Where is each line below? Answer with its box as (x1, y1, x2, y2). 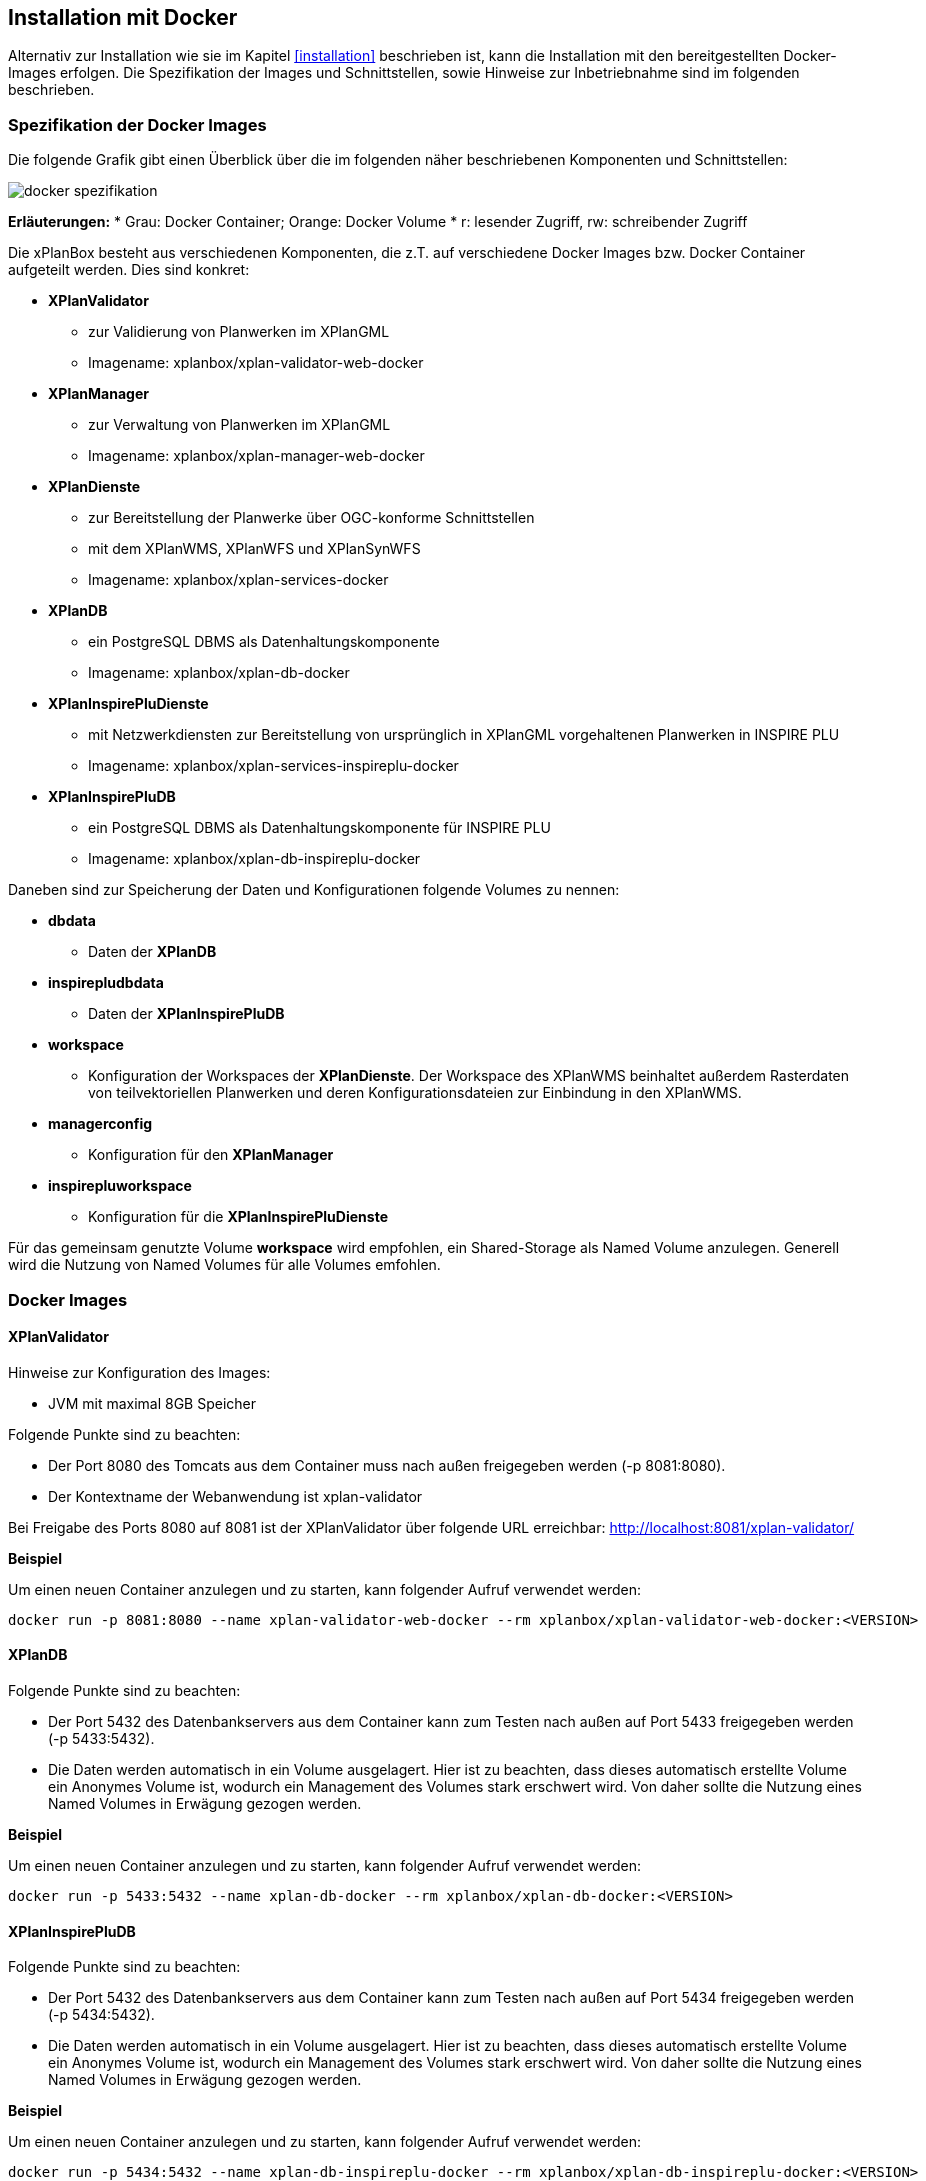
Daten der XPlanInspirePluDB (88, 1005, 285, 1023)
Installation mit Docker (8, 5, 238, 30)
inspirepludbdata (48, 974, 164, 992)
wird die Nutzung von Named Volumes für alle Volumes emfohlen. (8, 1256, 441, 1274)
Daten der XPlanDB (88, 943, 217, 961)
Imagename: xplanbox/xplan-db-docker (88, 664, 350, 682)
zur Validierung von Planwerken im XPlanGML (88, 323, 390, 341)
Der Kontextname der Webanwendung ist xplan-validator (48, 1487, 423, 1505)
